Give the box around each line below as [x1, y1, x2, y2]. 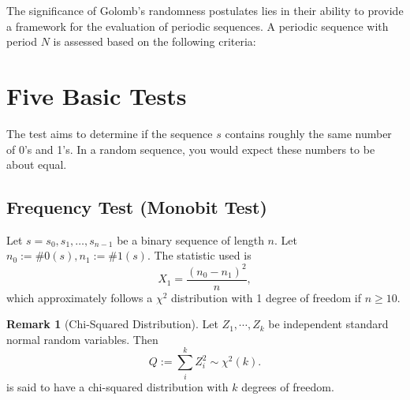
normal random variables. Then [6, 331, 158, 347]
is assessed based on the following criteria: [53, 33, 256, 50]
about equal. [6, 156, 67, 173]
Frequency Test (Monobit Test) [6, 195, 267, 219]
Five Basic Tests [6, 79, 187, 111]
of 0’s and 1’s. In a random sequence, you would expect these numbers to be [6, 140, 375, 157]
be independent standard [268, 316, 389, 332]
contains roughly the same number [225, 125, 392, 141]
